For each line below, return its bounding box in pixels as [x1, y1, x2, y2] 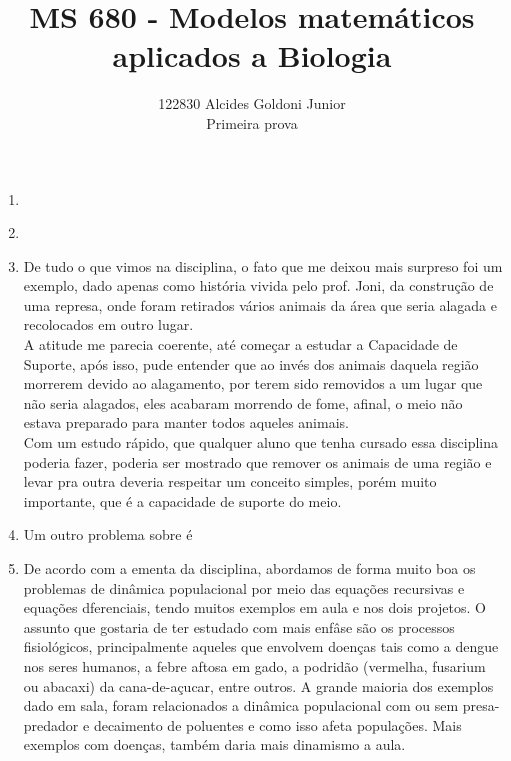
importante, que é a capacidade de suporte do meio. [23, 490, 342, 511]
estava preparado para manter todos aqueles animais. [23, 412, 349, 433]
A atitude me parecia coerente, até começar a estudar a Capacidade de [23, 334, 458, 355]
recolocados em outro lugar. [23, 314, 194, 335]
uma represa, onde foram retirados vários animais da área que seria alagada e [23, 294, 497, 315]
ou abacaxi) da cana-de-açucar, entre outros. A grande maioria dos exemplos [23, 675, 494, 696]
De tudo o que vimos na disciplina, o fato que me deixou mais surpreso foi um [23, 255, 503, 276]
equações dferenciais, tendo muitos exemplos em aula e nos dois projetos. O [23, 597, 486, 618]
